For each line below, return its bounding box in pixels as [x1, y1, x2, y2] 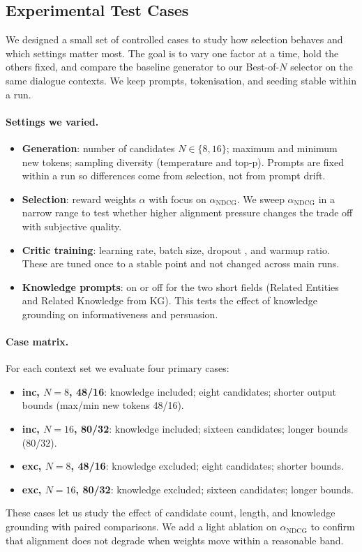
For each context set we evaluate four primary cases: [6, 361, 229, 375]
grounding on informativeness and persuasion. [22, 306, 218, 321]
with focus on [149, 191, 206, 206]
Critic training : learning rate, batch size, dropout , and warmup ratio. [22, 242, 330, 257]
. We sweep [236, 191, 285, 206]
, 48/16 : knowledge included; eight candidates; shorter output [69, 384, 336, 398]
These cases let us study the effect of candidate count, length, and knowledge [6, 505, 335, 520]
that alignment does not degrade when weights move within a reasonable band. [6, 532, 344, 547]
